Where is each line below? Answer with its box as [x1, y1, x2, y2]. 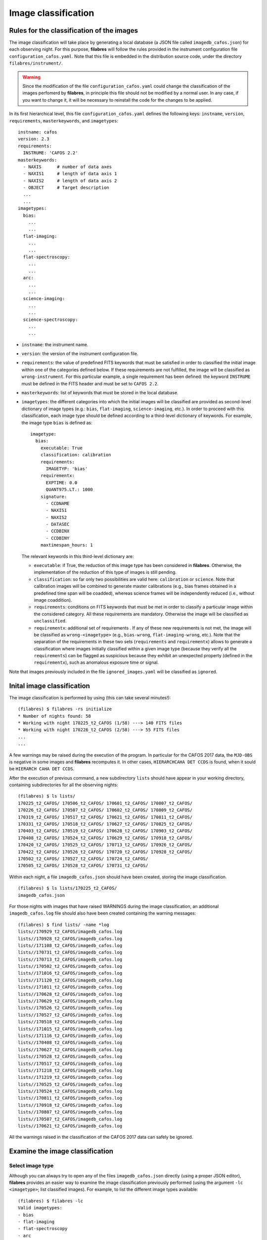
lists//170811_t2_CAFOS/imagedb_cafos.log [18, 1095, 123, 1101]
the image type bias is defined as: [21, 420, 92, 426]
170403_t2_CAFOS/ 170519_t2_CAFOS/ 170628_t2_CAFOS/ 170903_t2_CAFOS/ [18, 828, 193, 834]
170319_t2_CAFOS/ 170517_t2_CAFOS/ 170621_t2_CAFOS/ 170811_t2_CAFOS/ [18, 814, 193, 820]
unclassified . [34, 618, 67, 624]
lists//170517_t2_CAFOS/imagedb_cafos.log [18, 1060, 123, 1066]
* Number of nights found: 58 [18, 713, 91, 719]
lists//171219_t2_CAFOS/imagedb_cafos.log [18, 1074, 123, 1080]
